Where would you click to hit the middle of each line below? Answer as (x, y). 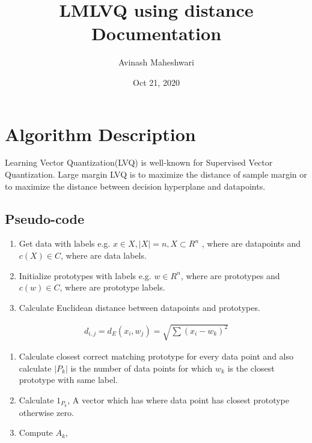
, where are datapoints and (251, 243)
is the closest (251, 368)
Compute (36, 432)
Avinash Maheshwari (156, 62)
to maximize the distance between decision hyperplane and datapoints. (135, 186)
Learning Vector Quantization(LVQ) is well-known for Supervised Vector (139, 162)
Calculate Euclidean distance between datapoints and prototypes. (139, 307)
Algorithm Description (100, 134)
